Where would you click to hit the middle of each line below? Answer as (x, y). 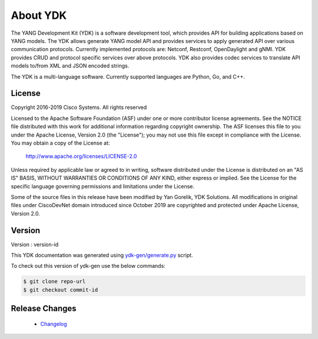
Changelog (54, 324)
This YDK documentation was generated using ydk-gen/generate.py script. (102, 255)
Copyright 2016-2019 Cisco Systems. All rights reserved (79, 107)
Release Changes (44, 309)
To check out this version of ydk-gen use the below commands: (88, 266)
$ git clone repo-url (54, 282)
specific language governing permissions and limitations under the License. (102, 186)
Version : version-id (35, 244)
